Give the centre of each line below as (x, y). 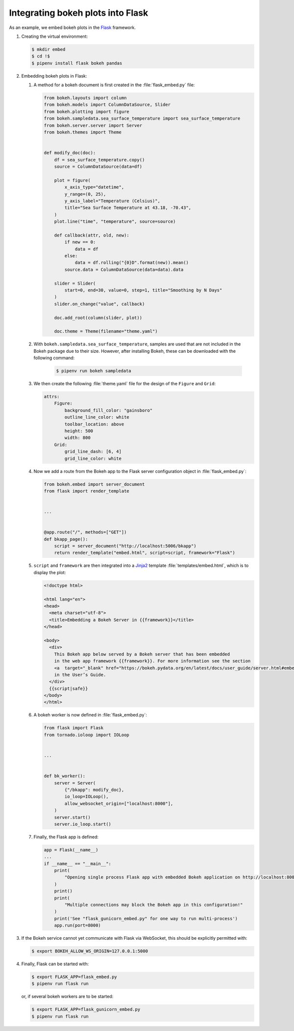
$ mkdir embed (49, 49)
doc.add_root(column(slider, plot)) (98, 317)
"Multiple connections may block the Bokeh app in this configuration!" (154, 905)
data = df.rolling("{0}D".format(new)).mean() (132, 263)
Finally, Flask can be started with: (55, 964)
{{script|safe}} (69, 688)
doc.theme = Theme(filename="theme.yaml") (106, 331)
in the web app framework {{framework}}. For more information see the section (152, 661)
